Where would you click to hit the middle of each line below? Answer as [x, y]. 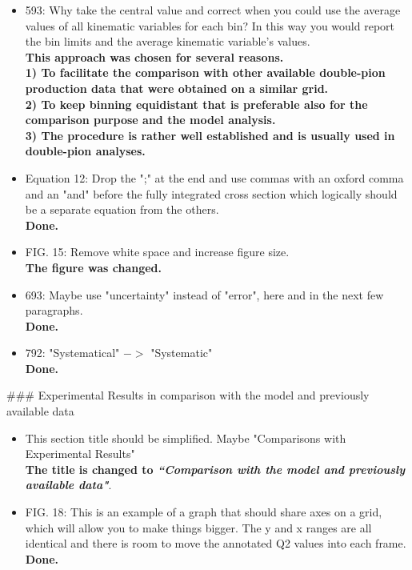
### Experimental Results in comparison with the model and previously [188, 395]
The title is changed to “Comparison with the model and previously [215, 469]
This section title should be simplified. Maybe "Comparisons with [186, 438]
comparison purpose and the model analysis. [150, 120]
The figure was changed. [93, 267]
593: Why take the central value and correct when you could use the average [213, 10]
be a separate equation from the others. [122, 209]
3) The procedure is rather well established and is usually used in [210, 135]
